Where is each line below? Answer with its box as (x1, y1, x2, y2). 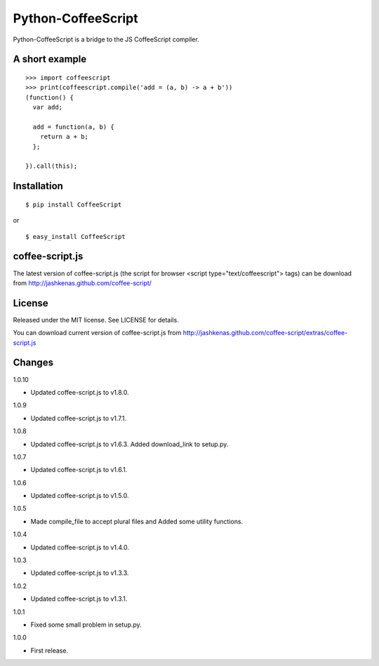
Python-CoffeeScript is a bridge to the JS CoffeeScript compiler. (13, 35, 199, 44)
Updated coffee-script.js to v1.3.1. (30, 594, 128, 603)
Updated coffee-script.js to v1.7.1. (30, 414, 127, 422)
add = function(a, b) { (32, 123, 115, 131)
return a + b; (39, 133, 89, 141)
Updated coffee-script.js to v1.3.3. (30, 569, 129, 577)
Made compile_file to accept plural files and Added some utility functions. (30, 517, 244, 525)
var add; (32, 103, 63, 112)
